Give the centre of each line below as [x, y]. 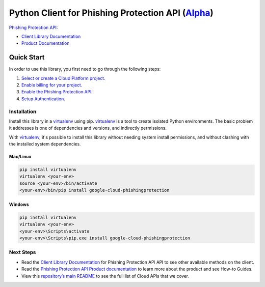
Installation [23, 112]
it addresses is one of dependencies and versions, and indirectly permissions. [88, 128]
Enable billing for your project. [52, 85]
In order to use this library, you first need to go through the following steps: [85, 69]
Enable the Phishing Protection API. [57, 92]
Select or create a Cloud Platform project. [63, 78]
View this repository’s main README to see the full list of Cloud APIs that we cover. [105, 276]
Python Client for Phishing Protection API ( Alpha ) [111, 13]
